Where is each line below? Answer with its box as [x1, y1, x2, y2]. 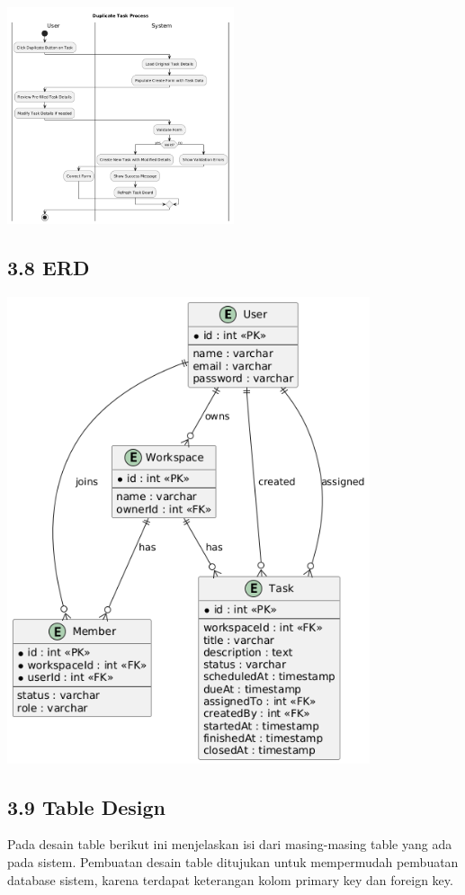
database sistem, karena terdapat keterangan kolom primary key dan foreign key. [7, 870, 453, 889]
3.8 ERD [7, 254, 90, 282]
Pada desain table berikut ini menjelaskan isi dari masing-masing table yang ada [7, 835, 452, 854]
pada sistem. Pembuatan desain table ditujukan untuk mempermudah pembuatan [7, 852, 459, 871]
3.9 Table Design [7, 792, 165, 820]
